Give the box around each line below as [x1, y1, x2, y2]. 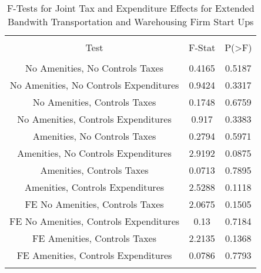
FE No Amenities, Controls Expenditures [9, 214, 180, 228]
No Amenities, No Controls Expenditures [9, 78, 179, 92]
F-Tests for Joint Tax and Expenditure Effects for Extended [6, 1, 255, 15]
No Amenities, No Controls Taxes [25, 61, 163, 75]
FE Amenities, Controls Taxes [32, 231, 156, 245]
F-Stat [189, 41, 216, 54]
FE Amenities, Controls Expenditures [16, 248, 172, 262]
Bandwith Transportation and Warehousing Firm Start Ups [8, 15, 254, 28]
